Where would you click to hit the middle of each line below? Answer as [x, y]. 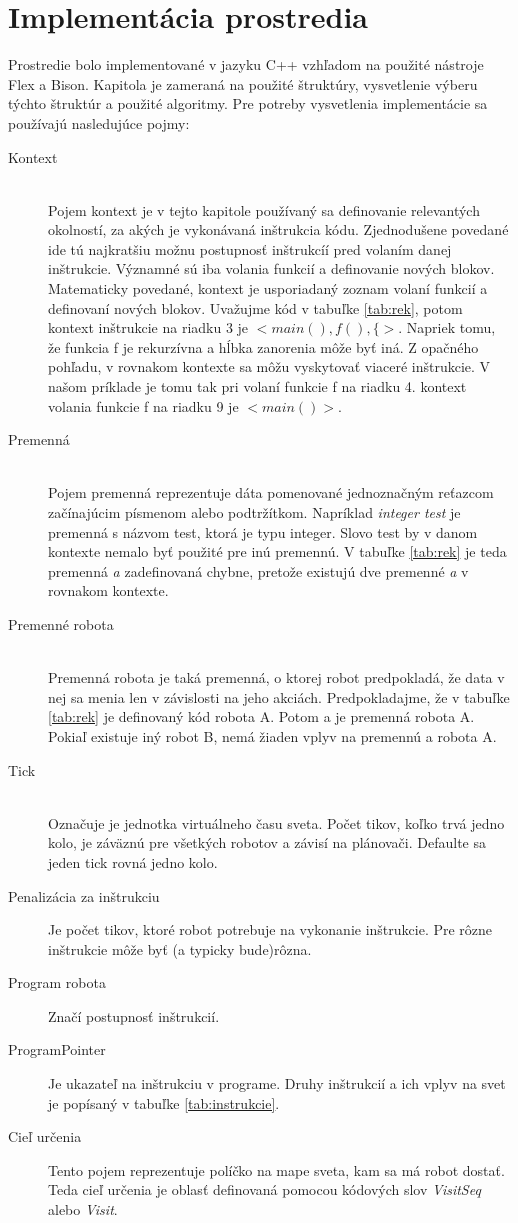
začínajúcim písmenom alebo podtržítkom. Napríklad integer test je [254, 512]
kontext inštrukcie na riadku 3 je [148, 327]
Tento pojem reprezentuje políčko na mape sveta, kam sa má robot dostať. [276, 1169]
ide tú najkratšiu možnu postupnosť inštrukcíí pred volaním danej [250, 248]
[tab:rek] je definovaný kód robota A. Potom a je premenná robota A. [261, 716]
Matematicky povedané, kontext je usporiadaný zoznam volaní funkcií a [268, 288]
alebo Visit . [83, 1209]
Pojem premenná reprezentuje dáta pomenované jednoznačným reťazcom [271, 492]
